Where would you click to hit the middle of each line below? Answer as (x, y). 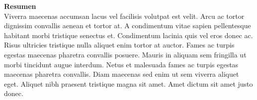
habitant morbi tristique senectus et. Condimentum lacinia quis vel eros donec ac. (128, 35)
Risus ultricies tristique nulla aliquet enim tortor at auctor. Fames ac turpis (119, 45)
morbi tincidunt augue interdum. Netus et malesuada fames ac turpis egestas (121, 64)
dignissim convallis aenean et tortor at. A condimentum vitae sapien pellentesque (128, 25)
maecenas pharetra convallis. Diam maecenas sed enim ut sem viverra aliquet (122, 74)
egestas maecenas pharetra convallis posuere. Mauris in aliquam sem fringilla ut (125, 54)
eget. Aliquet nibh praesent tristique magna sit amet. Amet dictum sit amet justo (128, 83)
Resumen (20, 6)
